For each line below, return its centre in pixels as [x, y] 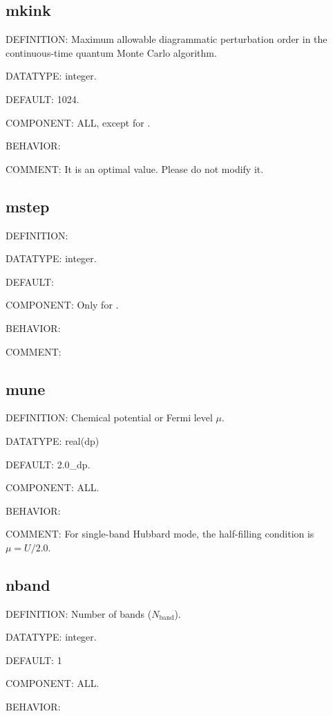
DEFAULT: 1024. [42, 99]
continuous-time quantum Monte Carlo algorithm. [111, 52]
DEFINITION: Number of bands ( [79, 613]
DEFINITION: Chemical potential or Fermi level [109, 417]
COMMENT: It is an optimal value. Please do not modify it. [135, 168]
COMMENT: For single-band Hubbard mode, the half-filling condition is [160, 534]
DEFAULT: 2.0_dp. [48, 464]
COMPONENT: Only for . [62, 305]
